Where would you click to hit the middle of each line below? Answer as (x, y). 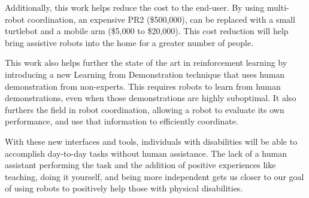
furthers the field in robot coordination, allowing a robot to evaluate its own (145, 109)
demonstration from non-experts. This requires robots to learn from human (143, 86)
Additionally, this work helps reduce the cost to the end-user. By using (135, 7)
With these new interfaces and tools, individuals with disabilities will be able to (151, 141)
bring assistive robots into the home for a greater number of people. (129, 42)
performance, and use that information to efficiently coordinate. (122, 121)
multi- (278, 7)
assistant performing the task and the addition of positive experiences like (140, 165)
